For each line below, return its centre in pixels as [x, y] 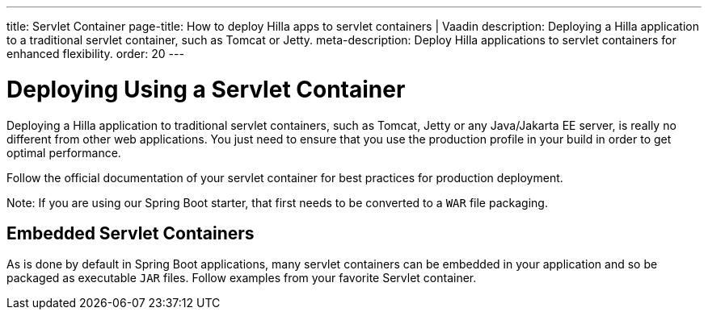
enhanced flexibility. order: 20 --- [95, 54]
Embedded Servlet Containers [131, 233]
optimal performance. [64, 152]
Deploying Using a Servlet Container [206, 89]
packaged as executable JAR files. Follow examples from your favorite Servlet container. [242, 278]
